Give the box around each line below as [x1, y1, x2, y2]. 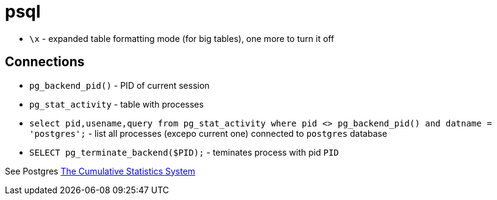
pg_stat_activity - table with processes [29, 98, 204, 109]
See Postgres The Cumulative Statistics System [5, 165, 196, 176]
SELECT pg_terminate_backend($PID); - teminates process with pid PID [29, 147, 339, 157]
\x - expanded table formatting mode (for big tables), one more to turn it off [29, 33, 334, 44]
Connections [5, 54, 85, 70]
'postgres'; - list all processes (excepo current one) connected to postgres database [29, 128, 387, 139]
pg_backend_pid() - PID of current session [29, 80, 210, 91]
